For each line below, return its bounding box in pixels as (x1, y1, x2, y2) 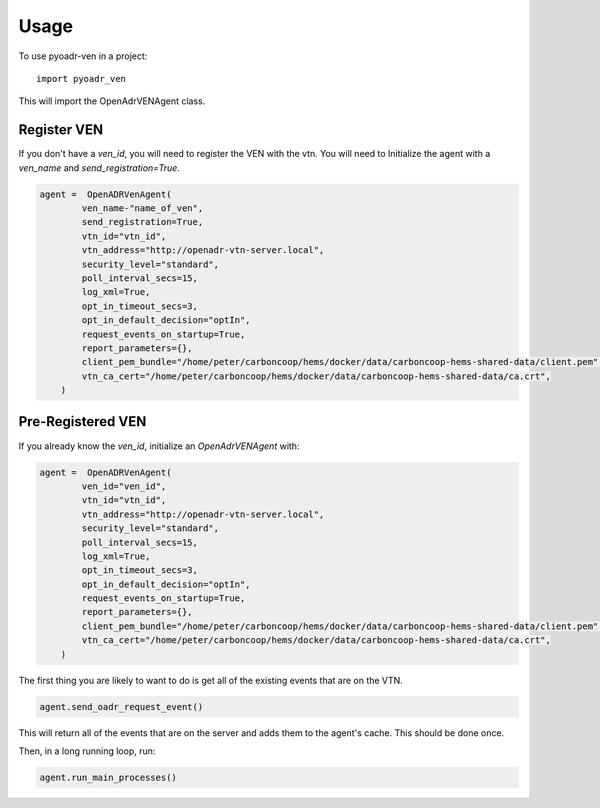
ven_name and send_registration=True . (18, 161, 180, 174)
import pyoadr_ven (36, 73, 127, 84)
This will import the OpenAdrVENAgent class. (18, 95, 206, 107)
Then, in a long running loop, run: (18, 745, 156, 757)
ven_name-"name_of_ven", (81, 203, 204, 214)
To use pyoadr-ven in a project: (18, 50, 148, 62)
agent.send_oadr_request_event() (39, 701, 204, 712)
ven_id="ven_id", (81, 480, 167, 492)
